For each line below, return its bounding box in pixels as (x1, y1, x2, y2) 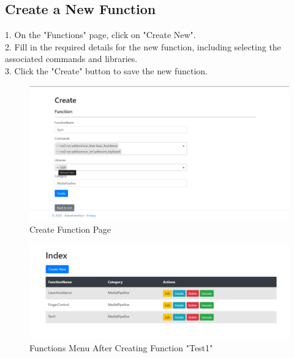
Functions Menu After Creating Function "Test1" (29, 341, 213, 354)
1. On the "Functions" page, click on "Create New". (5, 28, 196, 41)
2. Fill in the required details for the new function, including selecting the (5, 40, 281, 53)
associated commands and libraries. (5, 52, 138, 65)
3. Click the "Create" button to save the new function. (5, 64, 208, 77)
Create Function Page (29, 223, 111, 236)
